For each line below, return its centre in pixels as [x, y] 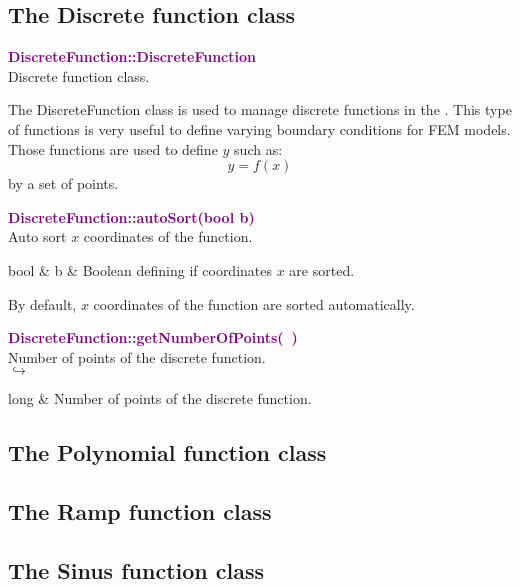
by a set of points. [63, 183]
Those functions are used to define [113, 148]
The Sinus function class [136, 569]
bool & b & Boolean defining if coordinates [140, 269]
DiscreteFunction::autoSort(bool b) [131, 216]
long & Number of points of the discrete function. [160, 398]
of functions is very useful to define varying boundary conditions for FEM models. [259, 128]
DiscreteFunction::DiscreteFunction [132, 56]
